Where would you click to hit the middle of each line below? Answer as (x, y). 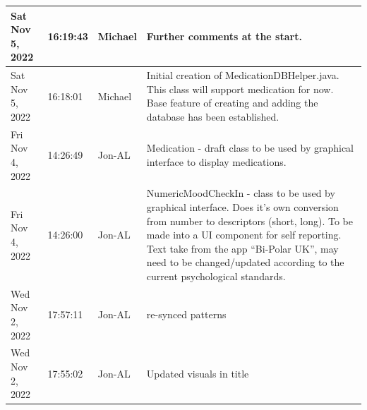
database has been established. (213, 116)
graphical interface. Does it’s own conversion (242, 206)
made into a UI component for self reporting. (244, 235)
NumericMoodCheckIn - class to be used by (241, 193)
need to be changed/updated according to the (245, 262)
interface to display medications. (216, 161)
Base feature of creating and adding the (232, 103)
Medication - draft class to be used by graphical (250, 148)
